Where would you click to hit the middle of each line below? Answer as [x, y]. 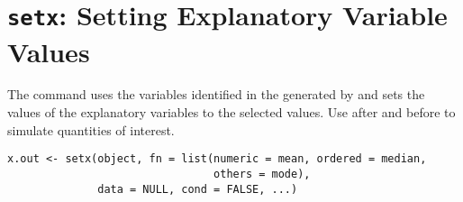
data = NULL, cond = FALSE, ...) [198, 189]
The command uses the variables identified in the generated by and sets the [216, 94]
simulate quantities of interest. [91, 129]
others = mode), [262, 174]
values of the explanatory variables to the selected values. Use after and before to [231, 112]
